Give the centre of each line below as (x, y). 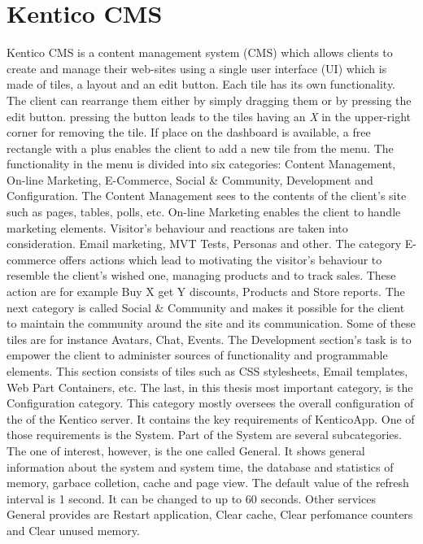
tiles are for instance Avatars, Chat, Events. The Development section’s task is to (209, 339)
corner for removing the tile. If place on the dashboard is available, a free (189, 132)
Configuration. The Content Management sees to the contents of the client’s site (207, 196)
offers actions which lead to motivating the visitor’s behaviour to (221, 259)
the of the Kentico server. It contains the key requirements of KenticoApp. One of (211, 418)
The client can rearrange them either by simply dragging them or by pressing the (209, 100)
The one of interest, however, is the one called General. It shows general (186, 450)
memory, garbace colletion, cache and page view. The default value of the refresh (208, 483)
